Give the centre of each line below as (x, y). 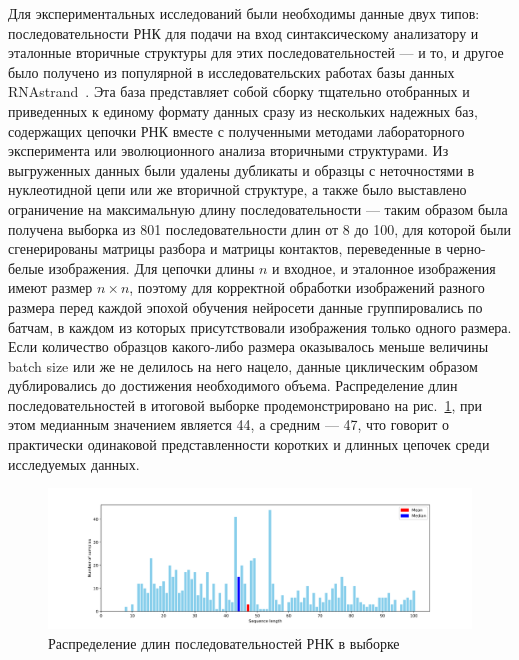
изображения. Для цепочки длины (151, 267)
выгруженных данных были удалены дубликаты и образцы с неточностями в (241, 169)
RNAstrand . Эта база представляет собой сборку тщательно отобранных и (239, 91)
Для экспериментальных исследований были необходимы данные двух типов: (244, 13)
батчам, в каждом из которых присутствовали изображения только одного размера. (260, 326)
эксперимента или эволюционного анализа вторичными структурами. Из (228, 150)
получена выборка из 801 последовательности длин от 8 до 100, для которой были (259, 228)
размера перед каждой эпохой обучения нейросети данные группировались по (245, 306)
